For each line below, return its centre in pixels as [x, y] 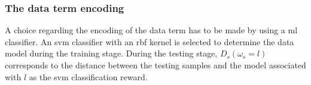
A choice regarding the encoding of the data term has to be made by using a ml [151, 30]
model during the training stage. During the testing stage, [111, 53]
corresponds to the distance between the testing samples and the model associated [155, 65]
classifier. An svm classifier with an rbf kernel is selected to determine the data [150, 41]
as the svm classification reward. [88, 76]
